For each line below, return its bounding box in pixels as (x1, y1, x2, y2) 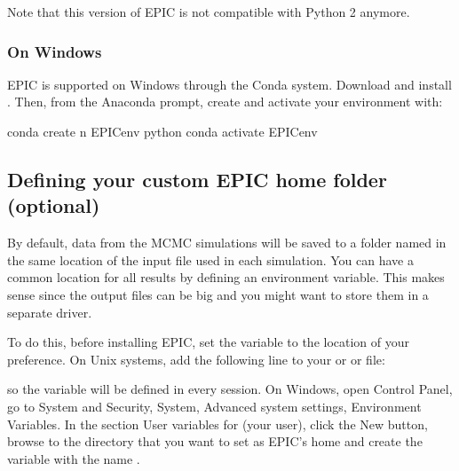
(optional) (7, 192, 100, 219)
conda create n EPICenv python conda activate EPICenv (7, 122, 318, 140)
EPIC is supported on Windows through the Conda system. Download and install (7, 75, 452, 93)
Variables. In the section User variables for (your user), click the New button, (7, 414, 428, 433)
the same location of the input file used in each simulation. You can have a (7, 250, 414, 269)
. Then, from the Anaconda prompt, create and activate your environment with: (7, 92, 443, 111)
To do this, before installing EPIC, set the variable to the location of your (7, 333, 410, 351)
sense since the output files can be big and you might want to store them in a (7, 285, 429, 303)
